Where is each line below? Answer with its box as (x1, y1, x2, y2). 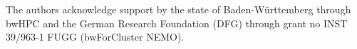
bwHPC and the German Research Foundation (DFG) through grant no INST (6, 15, 348, 30)
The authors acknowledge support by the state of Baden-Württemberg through (6, 2, 351, 16)
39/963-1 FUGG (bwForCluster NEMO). (6, 29, 185, 44)
